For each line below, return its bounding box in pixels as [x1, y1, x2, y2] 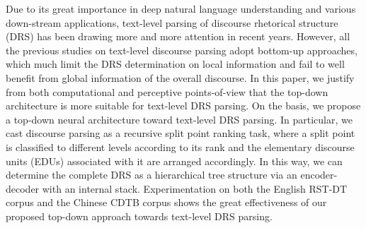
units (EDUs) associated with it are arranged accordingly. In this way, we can [6, 153, 343, 168]
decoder [6, 181, 40, 196]
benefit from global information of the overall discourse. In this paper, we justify [6, 70, 355, 85]
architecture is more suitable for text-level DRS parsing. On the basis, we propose [6, 98, 361, 113]
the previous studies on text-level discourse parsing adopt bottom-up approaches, [6, 42, 358, 57]
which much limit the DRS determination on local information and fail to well [6, 56, 345, 71]
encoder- [300, 167, 338, 182]
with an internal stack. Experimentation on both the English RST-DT [42, 181, 348, 196]
